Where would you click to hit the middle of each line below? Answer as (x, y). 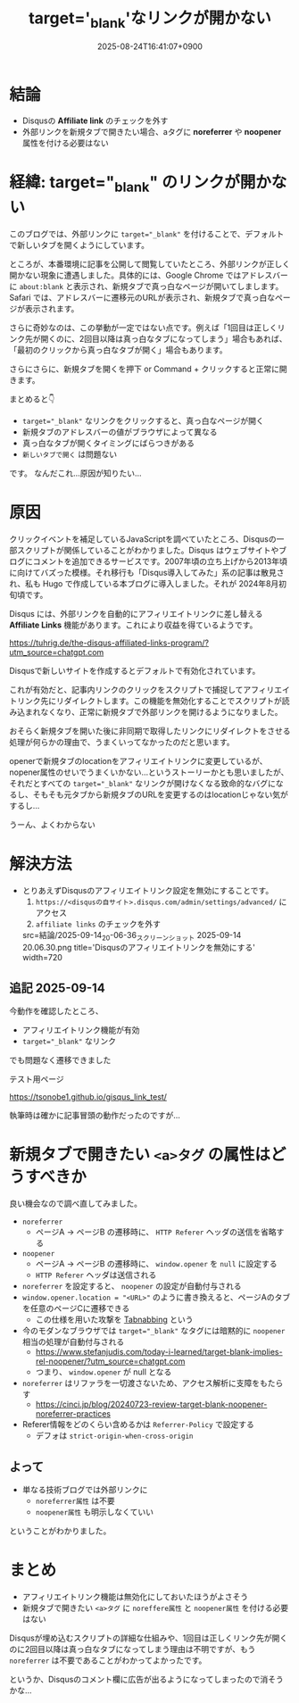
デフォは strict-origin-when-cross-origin (114, 1436)
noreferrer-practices (73, 1414)
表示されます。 (52, 308)
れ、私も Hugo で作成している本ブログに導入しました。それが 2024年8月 (144, 583)
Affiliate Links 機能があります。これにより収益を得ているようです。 (133, 625)
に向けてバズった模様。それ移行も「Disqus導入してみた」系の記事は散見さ (147, 572)
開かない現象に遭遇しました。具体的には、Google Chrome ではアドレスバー (149, 275)
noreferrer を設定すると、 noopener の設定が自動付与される (132, 1286)
